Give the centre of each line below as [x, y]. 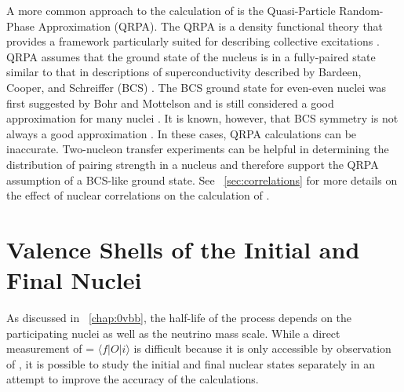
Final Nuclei [74, 280]
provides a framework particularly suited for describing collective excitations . [193, 41]
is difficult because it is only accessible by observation [262, 348]
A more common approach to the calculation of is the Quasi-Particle [171, 10]
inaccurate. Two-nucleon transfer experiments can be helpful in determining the [198, 149]
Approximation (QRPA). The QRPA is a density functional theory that [211, 26]
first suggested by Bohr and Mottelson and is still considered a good [170, 103]
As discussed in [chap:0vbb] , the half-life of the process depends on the [179, 318]
